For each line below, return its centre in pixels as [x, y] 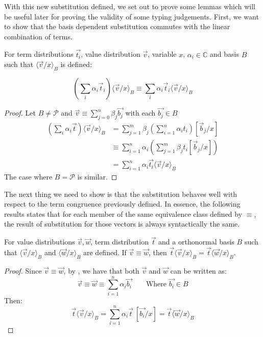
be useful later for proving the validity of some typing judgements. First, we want [131, 16]
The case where [28, 177]
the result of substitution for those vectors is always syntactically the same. [122, 224]
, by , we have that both [101, 270]
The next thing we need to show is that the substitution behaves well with [121, 194]
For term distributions [39, 54]
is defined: [76, 64]
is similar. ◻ [97, 177]
